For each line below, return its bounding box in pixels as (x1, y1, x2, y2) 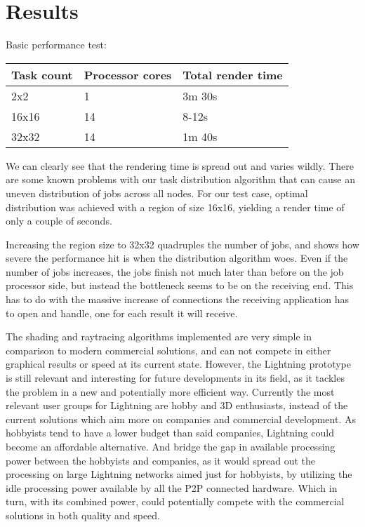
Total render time (182, 66, 283, 83)
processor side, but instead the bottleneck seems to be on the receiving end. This (6, 278, 354, 293)
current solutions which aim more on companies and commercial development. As (6, 411, 356, 426)
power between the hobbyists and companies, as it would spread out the (6, 453, 316, 467)
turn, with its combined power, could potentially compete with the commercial (6, 494, 345, 509)
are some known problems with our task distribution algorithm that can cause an (6, 172, 355, 187)
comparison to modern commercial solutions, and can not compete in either (6, 342, 331, 357)
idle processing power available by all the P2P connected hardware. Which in (6, 480, 338, 495)
